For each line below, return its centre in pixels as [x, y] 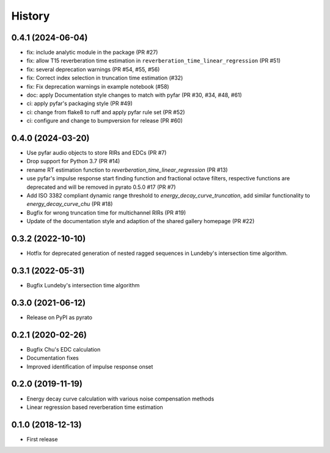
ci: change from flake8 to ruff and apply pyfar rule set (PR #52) [106, 112]
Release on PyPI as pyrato [60, 317]
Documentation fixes [53, 358]
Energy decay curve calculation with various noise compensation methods [120, 399]
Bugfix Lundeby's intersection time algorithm [83, 285]
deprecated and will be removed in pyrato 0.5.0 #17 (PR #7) [101, 187]
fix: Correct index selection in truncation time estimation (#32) [105, 78]
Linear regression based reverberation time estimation [95, 407]
